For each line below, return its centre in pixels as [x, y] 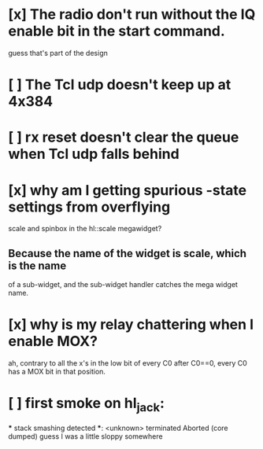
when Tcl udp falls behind [94, 154]
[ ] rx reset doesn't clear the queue [124, 137]
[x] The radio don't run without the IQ [132, 15]
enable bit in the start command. [117, 31]
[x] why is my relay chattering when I [131, 325]
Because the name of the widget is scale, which [127, 253]
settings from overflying [89, 207]
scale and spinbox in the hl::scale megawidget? [85, 229]
